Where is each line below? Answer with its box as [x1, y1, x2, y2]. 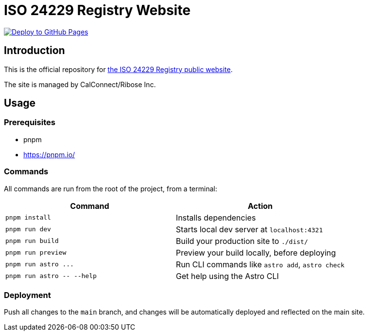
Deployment [4, 290, 51, 300]
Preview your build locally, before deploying [175, 247, 336, 258]
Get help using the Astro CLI [175, 271, 279, 281]
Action [247, 201, 273, 211]
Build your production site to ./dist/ [175, 236, 308, 246]
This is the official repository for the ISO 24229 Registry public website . [4, 65, 233, 74]
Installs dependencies [175, 212, 256, 223]
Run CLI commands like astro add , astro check [175, 259, 345, 269]
